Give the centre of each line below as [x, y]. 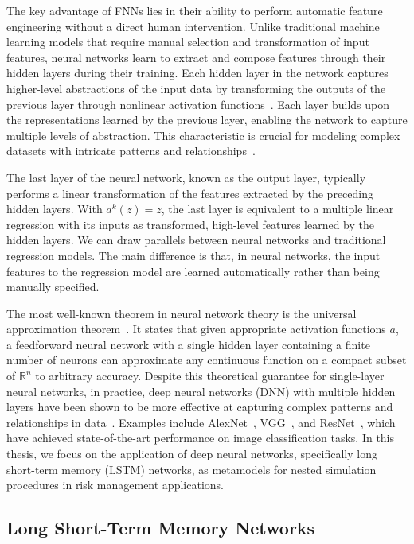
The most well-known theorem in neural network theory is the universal [182, 313]
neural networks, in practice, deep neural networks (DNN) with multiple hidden [201, 391]
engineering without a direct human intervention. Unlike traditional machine [193, 26]
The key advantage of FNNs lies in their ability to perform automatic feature [195, 10]
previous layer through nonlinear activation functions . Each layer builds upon [198, 104]
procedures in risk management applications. [115, 485]
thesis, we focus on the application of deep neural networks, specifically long [192, 454]
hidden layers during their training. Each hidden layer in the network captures [197, 73]
